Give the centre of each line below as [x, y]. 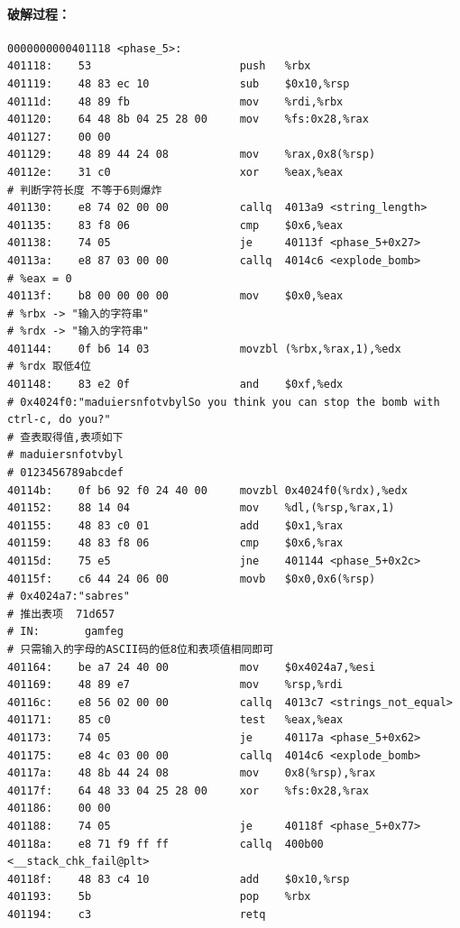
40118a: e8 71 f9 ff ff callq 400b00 [166, 844]
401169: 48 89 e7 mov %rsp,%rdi [175, 685]
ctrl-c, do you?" [59, 420]
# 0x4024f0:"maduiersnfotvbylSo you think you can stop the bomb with [224, 402]
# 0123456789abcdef [65, 473]
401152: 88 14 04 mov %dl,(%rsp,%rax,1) [201, 508]
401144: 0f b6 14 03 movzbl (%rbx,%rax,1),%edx [204, 349]
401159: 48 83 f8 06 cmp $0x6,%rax [175, 543]
